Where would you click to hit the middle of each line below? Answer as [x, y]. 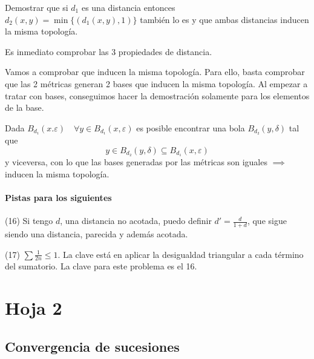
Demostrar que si [37, 7]
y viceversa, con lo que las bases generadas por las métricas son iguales [136, 162]
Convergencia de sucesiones [92, 346]
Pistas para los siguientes [58, 198]
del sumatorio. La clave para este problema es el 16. [101, 266]
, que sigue [267, 221]
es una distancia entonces [128, 7]
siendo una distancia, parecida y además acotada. [96, 234]
